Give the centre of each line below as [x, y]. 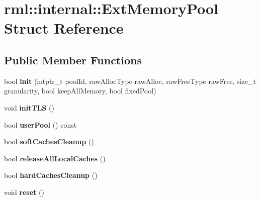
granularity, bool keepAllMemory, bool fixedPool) [80, 91]
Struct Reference [64, 28]
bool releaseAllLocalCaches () [55, 158]
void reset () [24, 192]
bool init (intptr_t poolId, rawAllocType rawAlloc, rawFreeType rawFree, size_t [130, 81]
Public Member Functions [73, 60]
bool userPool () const [40, 124]
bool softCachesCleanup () [49, 141]
